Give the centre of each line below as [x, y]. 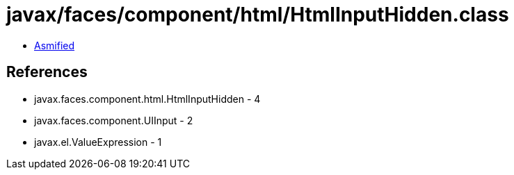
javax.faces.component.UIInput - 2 [114, 120]
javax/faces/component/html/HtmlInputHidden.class [258, 15]
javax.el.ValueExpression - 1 [98, 142]
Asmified [55, 45]
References [47, 72]
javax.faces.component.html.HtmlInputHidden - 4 [147, 99]
